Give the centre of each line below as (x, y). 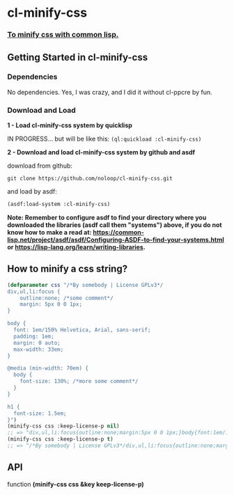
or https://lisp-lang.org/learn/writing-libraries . (77, 247)
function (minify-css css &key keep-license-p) (76, 484)
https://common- (119, 232)
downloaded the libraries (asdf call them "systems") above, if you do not (115, 225)
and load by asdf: (32, 191)
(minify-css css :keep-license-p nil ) (63, 426)
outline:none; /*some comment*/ (67, 298)
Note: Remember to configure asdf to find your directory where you (107, 217)
